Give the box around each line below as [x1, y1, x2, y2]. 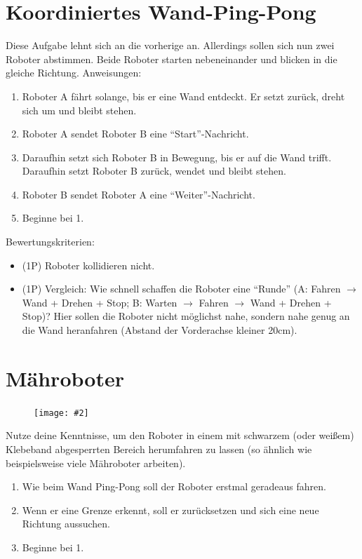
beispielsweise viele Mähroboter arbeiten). [6, 455, 186, 470]
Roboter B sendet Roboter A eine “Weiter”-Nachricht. [22, 187, 255, 201]
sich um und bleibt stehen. [22, 102, 137, 117]
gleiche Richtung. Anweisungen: [6, 65, 142, 80]
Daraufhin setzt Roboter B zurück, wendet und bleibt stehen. [22, 163, 286, 178]
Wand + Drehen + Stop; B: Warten [22, 295, 177, 309]
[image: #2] [34, 408, 89, 418]
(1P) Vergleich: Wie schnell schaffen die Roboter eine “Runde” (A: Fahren [22, 281, 341, 296]
